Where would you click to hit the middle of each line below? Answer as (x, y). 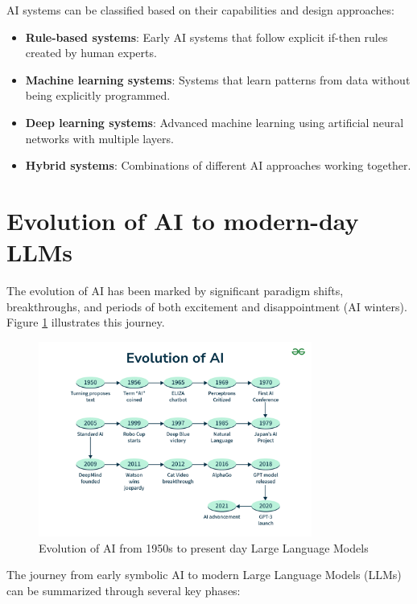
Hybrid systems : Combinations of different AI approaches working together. (218, 165)
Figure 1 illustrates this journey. (86, 322)
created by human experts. (91, 53)
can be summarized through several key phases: (124, 591)
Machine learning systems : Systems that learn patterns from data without (218, 79)
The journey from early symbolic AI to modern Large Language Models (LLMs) (204, 575)
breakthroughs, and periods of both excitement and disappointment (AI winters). (207, 306)
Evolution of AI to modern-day (183, 220)
